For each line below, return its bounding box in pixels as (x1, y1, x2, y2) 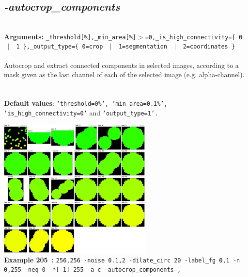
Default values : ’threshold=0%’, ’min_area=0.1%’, (4, 98, 168, 108)
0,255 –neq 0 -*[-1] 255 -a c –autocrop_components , (4, 266, 181, 274)
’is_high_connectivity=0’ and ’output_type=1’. (4, 107, 158, 117)
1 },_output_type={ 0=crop (16, 43, 103, 50)
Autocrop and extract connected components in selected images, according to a (4, 60, 239, 70)
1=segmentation (118, 43, 168, 50)
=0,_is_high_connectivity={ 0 (145, 33, 243, 41)
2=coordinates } (183, 43, 235, 50)
